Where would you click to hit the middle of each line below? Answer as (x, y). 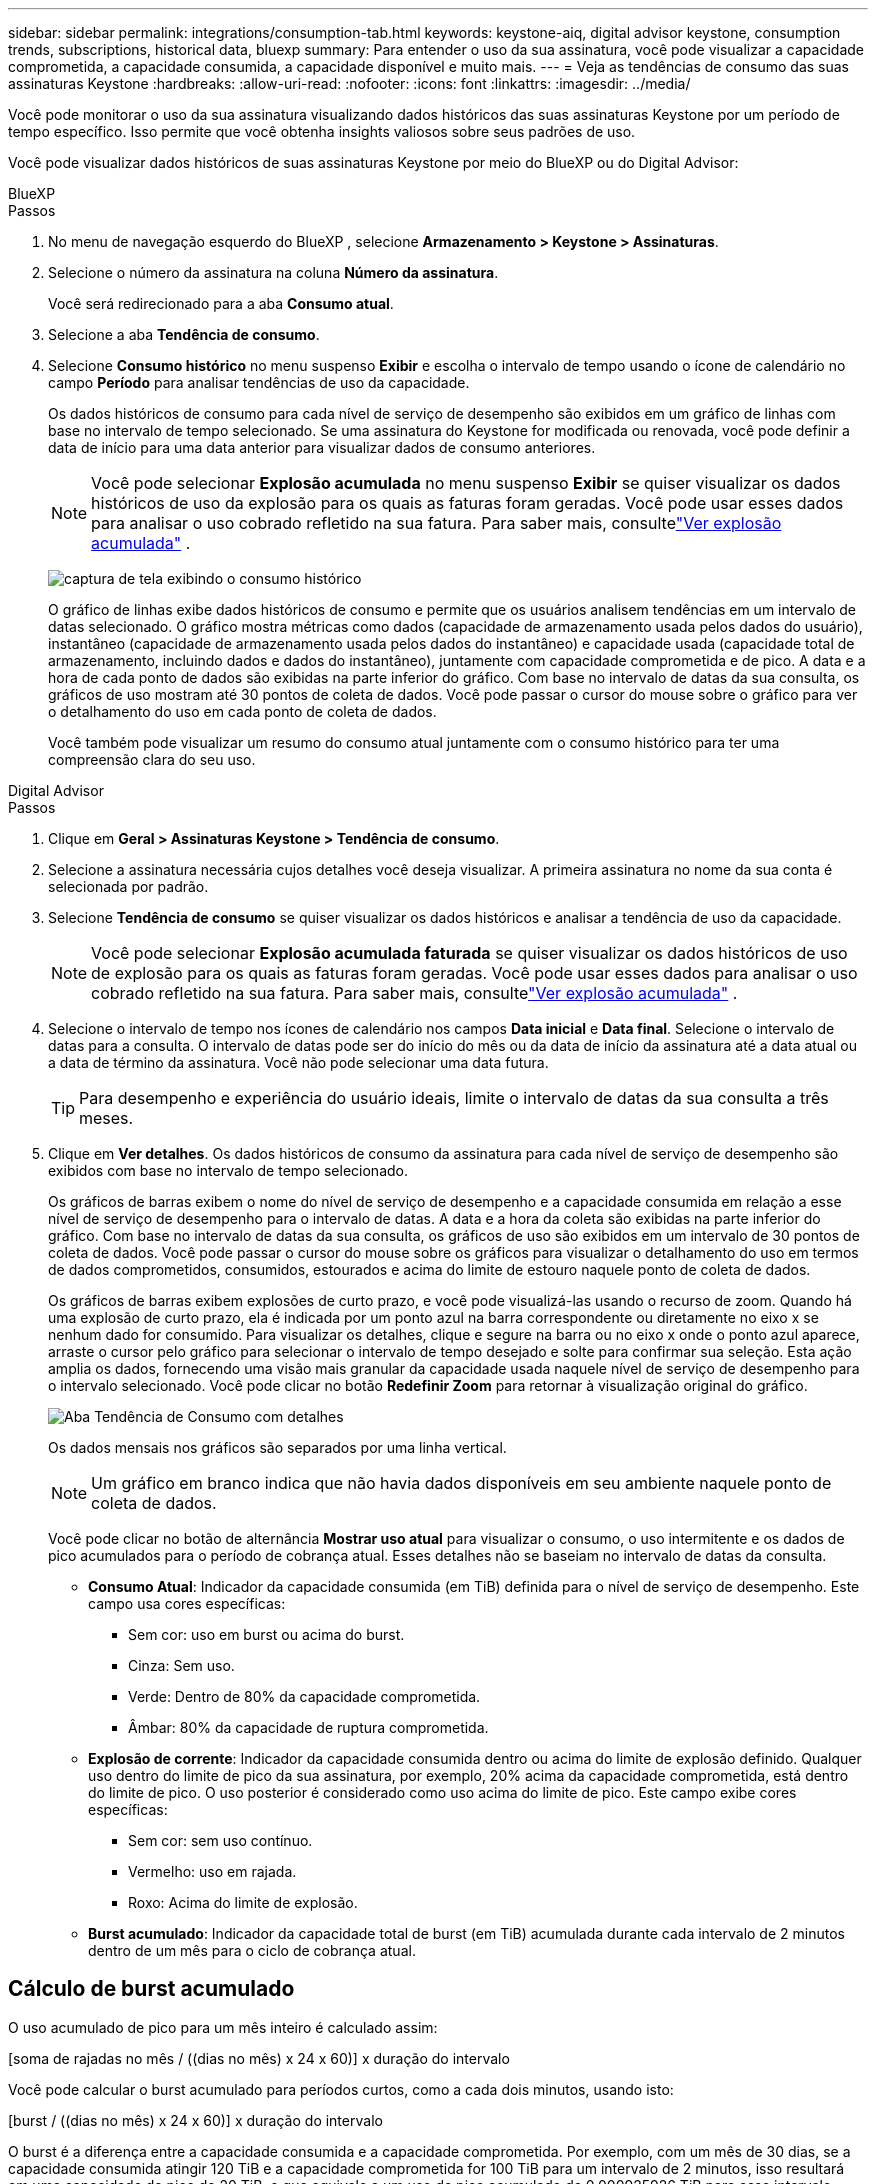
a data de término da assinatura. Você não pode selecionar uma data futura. (298, 1062)
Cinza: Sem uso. (181, 1665)
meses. (106, 1118)
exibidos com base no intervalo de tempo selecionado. (228, 1170)
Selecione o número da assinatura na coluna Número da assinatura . (273, 272)
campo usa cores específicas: (187, 1603)
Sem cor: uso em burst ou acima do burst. (266, 1634)
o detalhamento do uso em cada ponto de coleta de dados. (242, 711)
